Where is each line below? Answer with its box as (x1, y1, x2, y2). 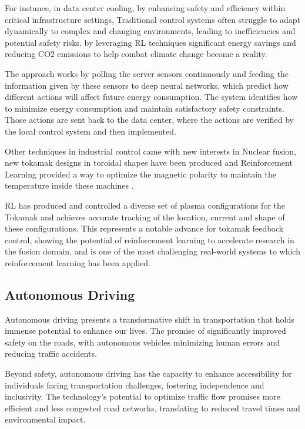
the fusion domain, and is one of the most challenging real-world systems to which (5, 245, 300, 257)
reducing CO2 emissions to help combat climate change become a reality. (5, 48, 267, 60)
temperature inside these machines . (5, 179, 134, 192)
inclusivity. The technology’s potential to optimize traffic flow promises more (5, 390, 281, 403)
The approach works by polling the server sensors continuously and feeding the (5, 67, 289, 79)
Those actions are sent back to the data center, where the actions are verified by (5, 113, 294, 126)
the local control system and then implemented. (5, 125, 176, 137)
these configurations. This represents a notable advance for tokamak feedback (5, 222, 284, 234)
